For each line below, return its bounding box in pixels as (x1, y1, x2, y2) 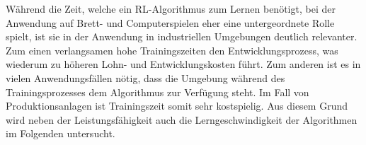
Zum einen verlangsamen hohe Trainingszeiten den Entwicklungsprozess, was (6, 42, 338, 57)
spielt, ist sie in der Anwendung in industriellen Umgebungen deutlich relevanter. (6, 29, 358, 44)
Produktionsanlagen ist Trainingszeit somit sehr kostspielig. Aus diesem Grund (6, 98, 348, 113)
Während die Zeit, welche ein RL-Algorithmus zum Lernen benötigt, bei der (6, 1, 336, 16)
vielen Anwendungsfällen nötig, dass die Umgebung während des (6, 70, 285, 85)
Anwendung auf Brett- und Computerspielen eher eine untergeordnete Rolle (6, 15, 335, 30)
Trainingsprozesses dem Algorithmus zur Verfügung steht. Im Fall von (6, 84, 309, 99)
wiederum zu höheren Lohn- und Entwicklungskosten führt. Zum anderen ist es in (6, 57, 361, 71)
